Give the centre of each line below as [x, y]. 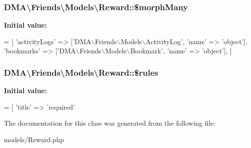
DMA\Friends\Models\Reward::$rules [81, 72]
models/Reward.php [34, 139]
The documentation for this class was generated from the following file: [110, 123]
